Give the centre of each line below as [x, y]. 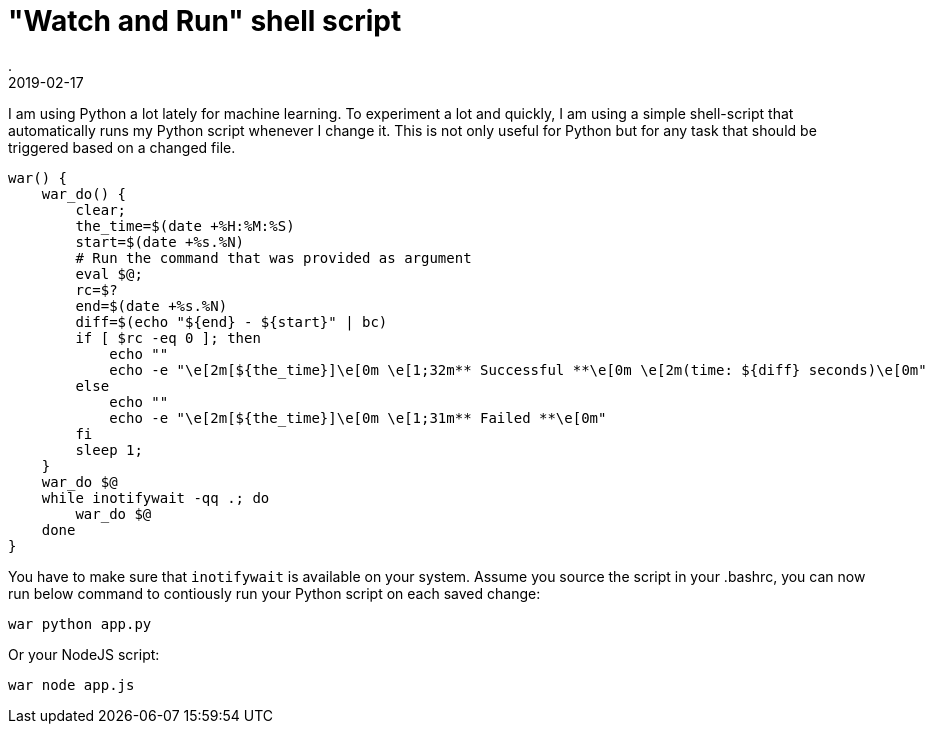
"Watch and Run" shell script [205, 21]
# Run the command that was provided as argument [273, 257]
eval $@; [109, 273]
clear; [101, 209]
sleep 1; [109, 449]
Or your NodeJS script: [84, 654]
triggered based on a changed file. [122, 147]
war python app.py [80, 623]
